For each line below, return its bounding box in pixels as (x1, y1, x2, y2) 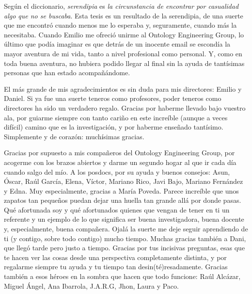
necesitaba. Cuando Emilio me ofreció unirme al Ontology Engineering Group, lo (4, 29, 244, 39)
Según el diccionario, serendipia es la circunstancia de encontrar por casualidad (4, 1, 239, 11)
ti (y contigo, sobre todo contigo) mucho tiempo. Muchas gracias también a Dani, (4, 233, 246, 243)
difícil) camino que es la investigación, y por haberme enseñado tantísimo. (4, 122, 223, 132)
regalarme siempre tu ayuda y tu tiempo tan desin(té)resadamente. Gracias (4, 261, 228, 272)
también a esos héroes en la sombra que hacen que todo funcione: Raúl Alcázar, (4, 271, 241, 281)
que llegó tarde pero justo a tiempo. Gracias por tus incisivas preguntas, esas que (4, 243, 245, 253)
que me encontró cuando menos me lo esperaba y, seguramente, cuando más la (4, 20, 237, 30)
